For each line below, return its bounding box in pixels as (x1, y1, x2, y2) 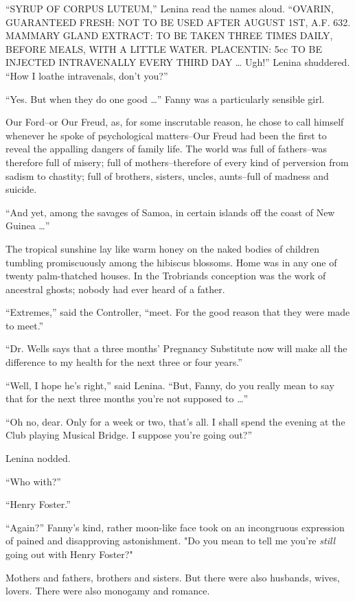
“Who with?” (5, 474, 61, 488)
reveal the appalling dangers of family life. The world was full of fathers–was (5, 141, 327, 156)
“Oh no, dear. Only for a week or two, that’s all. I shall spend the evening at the (5, 414, 345, 428)
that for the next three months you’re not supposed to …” (5, 391, 249, 406)
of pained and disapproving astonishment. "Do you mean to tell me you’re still (5, 533, 336, 548)
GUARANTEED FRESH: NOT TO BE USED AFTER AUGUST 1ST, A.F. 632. (5, 14, 351, 29)
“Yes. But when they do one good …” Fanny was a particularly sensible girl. (5, 91, 325, 106)
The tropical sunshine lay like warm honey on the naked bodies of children (5, 241, 319, 255)
